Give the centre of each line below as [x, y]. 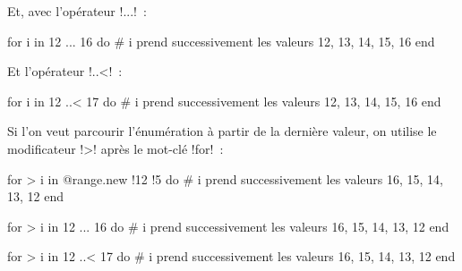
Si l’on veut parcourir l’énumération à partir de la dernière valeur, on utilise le [222, 131]
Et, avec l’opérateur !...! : [77, 11]
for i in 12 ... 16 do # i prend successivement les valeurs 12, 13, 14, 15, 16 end [221, 41]
